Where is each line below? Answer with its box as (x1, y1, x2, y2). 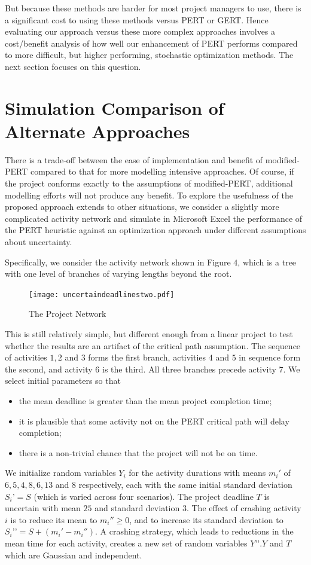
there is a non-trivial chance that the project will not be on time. (19, 446, 258, 459)
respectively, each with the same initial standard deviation (78, 478, 292, 490)
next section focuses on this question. (5, 60, 141, 72)
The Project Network (29, 307, 106, 320)
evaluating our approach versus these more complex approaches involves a (5, 25, 276, 38)
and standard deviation (94, 502, 180, 514)
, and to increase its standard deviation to (129, 513, 283, 526)
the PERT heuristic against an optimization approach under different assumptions (5, 224, 306, 236)
